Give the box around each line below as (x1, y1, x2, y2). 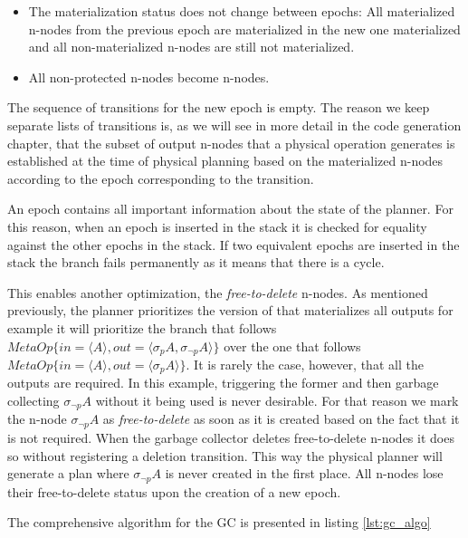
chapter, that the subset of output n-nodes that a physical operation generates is (7, 133, 455, 152)
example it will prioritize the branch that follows (7, 318, 277, 337)
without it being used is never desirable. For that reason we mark (95, 391, 459, 409)
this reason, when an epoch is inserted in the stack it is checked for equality (7, 216, 427, 235)
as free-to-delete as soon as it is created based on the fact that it (102, 409, 460, 428)
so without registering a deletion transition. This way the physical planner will (7, 446, 443, 465)
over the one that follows (224, 336, 361, 355)
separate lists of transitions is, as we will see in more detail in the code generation (7, 115, 462, 134)
